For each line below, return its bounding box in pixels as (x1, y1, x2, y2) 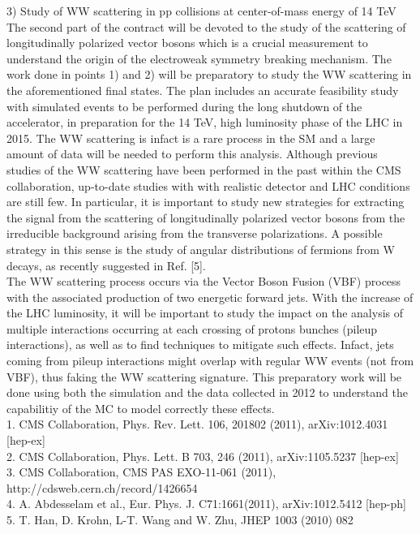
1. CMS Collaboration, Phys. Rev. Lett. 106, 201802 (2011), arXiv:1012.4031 (6, 416, 388, 433)
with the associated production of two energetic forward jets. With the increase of (6, 288, 414, 305)
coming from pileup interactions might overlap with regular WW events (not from (6, 352, 414, 369)
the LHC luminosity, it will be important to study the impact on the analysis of (6, 304, 404, 321)
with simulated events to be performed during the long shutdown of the (6, 97, 362, 114)
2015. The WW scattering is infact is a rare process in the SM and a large (6, 129, 375, 146)
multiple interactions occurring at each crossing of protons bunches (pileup (6, 320, 378, 337)
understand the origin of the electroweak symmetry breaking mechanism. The (6, 50, 392, 67)
